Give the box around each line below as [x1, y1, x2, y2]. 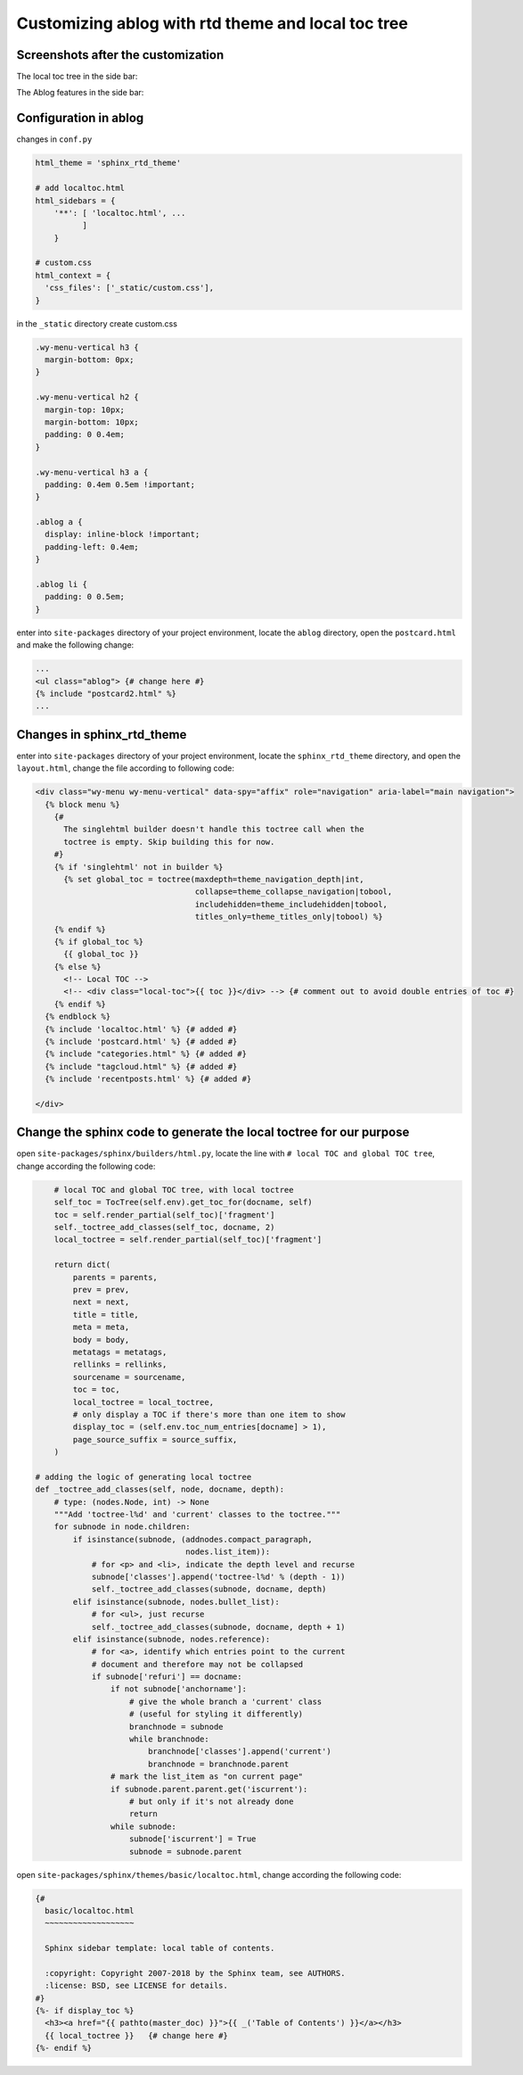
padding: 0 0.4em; [45, 429, 125, 440]
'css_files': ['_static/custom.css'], [45, 283, 214, 293]
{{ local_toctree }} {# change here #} [45, 2030, 229, 2040]
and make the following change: [16, 640, 135, 650]
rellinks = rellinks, [72, 1360, 168, 1369]
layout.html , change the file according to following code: [16, 763, 235, 773]
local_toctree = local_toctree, [72, 1397, 214, 1407]
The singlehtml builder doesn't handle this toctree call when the [63, 824, 364, 834]
